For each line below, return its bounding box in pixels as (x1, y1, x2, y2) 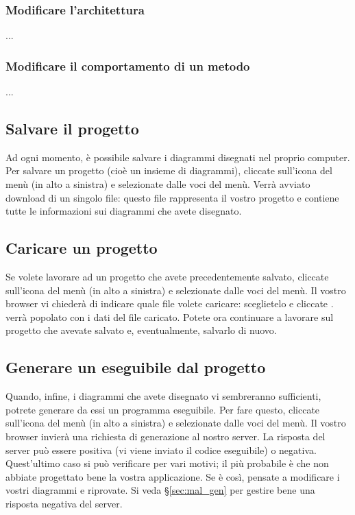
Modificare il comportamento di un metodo (5, 57, 250, 74)
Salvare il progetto (5, 118, 139, 139)
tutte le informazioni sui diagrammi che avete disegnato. (5, 204, 242, 218)
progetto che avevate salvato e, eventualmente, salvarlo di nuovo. (5, 323, 277, 337)
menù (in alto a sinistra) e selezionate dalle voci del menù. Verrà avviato (5, 177, 310, 191)
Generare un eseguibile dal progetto (5, 357, 266, 378)
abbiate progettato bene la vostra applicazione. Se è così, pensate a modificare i (5, 469, 340, 483)
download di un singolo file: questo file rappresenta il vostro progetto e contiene (5, 190, 339, 204)
